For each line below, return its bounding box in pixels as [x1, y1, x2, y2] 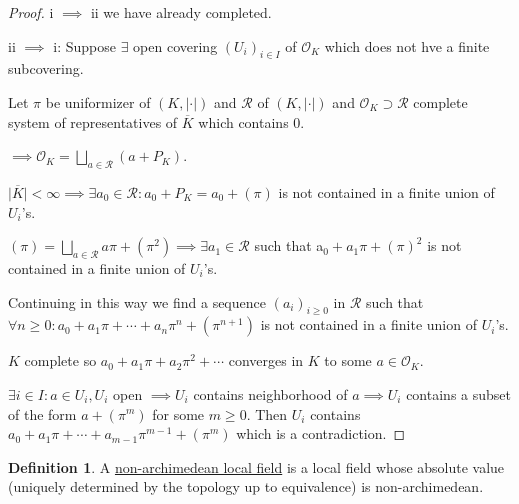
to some [324, 350, 372, 371]
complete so [24, 350, 97, 371]
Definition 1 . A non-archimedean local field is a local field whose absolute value [8, 456, 505, 477]
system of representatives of [8, 111, 178, 132]
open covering [133, 35, 218, 56]
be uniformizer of [45, 91, 151, 112]
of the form [8, 403, 77, 424]
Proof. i [8, 2, 54, 22]
